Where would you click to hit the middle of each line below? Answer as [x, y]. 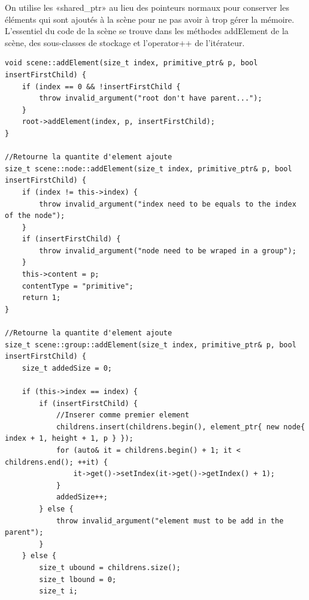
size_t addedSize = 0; [67, 368]
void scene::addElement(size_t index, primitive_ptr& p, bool [131, 63]
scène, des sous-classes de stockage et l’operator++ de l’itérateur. [125, 42]
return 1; [41, 298]
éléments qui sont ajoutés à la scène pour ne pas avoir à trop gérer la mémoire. [150, 19]
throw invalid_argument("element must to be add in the [170, 521]
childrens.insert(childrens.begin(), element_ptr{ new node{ [181, 427]
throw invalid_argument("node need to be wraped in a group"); [168, 251]
